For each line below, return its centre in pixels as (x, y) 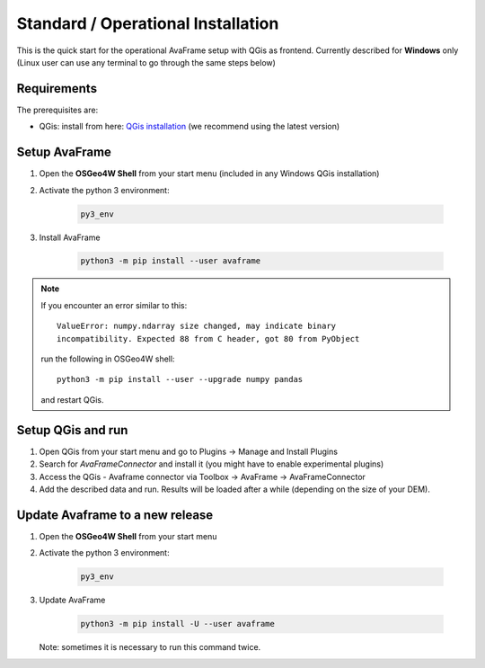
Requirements (57, 89)
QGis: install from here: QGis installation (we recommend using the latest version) (190, 127)
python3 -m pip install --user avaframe (170, 261)
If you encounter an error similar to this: (114, 305)
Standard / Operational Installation (148, 23)
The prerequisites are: (57, 110)
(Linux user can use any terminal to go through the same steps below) (146, 62)
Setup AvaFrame (64, 152)
